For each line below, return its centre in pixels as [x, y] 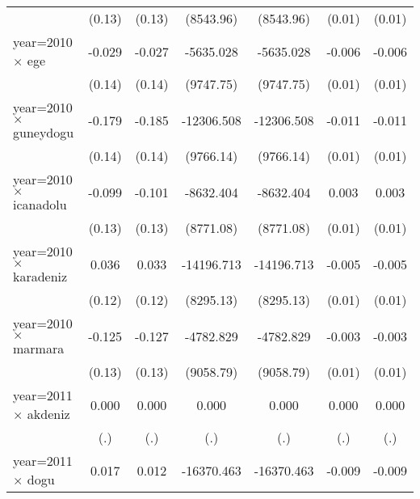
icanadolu [40, 204]
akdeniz [48, 414]
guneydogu [44, 132]
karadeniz [40, 276]
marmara [39, 348]
